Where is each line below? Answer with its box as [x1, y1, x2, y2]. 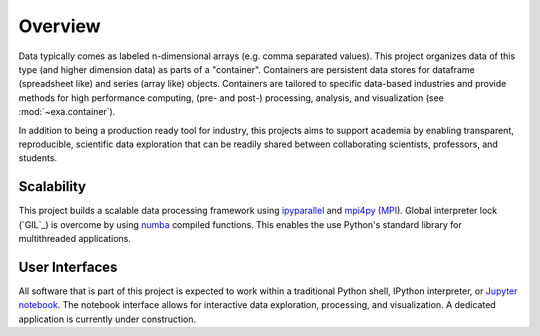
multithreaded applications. [18, 232, 132, 244]
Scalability [18, 178, 87, 195]
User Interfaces [18, 258, 118, 275]
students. [18, 152, 58, 164]
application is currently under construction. [18, 313, 197, 325]
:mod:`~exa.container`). [18, 106, 116, 118]
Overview [18, 15, 101, 37]
